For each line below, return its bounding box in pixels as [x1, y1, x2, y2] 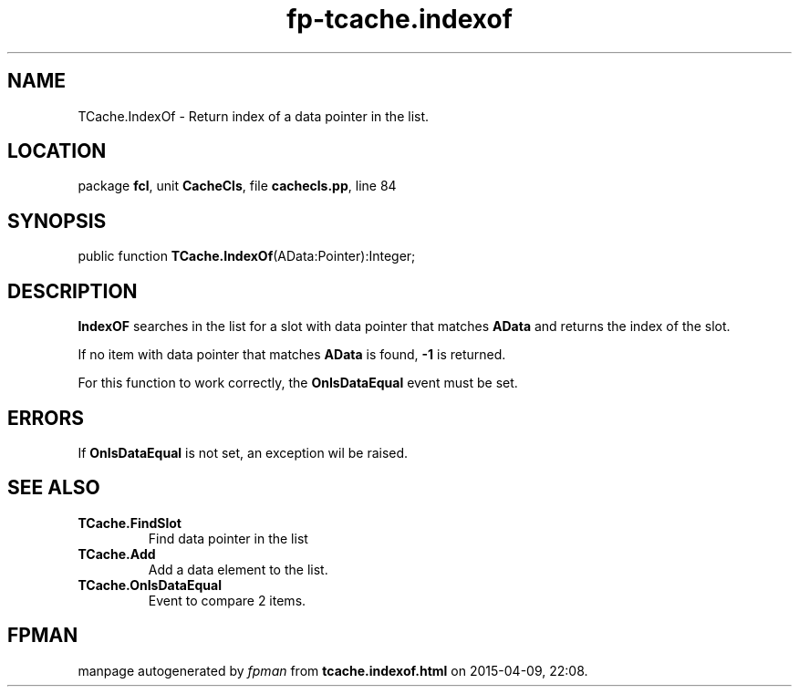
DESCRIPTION [7, 279, 138, 303]
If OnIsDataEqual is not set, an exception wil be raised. [78, 444, 409, 461]
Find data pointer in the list [148, 530, 308, 546]
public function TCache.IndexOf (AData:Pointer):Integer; [78, 248, 416, 264]
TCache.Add [78, 545, 156, 562]
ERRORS [7, 406, 85, 430]
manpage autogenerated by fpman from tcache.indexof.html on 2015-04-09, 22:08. [78, 662, 588, 678]
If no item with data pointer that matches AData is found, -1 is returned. [78, 347, 506, 363]
